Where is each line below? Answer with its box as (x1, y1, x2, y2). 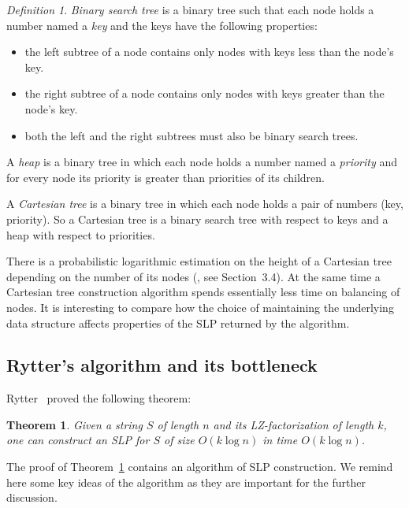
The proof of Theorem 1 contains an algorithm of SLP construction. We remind (6, 458, 393, 475)
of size (164, 432, 195, 448)
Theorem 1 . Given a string (6, 416, 143, 432)
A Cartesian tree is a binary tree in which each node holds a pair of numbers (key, (6, 195, 403, 212)
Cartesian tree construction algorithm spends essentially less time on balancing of (6, 284, 400, 300)
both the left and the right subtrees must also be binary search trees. (24, 127, 359, 143)
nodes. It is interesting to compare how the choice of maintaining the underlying (6, 298, 394, 315)
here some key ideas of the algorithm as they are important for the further (6, 473, 366, 490)
